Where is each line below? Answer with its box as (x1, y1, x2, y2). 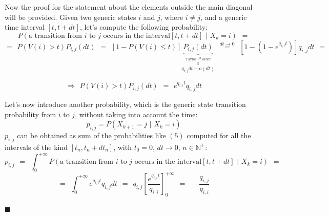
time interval (5, 21, 45, 32)
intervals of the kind (5, 141, 68, 152)
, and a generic (200, 11, 247, 22)
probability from (5, 109, 56, 119)
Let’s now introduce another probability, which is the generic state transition (5, 99, 246, 110)
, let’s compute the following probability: (79, 21, 208, 32)
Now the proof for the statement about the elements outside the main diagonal (5, 2, 253, 12)
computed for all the (187, 130, 251, 141)
